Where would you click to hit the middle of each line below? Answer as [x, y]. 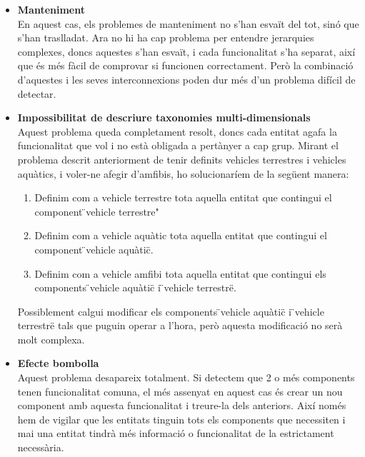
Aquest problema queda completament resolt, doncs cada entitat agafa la [177, 131]
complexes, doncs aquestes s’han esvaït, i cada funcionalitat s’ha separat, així [186, 51]
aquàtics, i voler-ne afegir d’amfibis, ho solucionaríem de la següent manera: [183, 173]
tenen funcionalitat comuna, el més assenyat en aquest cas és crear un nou [180, 391]
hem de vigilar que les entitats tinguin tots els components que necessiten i [181, 419]
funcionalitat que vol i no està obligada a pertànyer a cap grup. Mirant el [178, 145]
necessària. [41, 447]
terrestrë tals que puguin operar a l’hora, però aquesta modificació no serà [180, 325]
